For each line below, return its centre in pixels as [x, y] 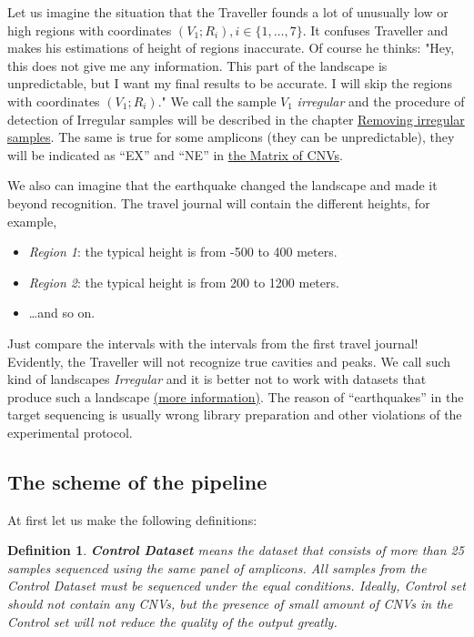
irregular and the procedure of [381, 101]
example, [32, 221]
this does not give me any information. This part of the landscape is [197, 65]
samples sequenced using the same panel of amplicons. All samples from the [217, 567]
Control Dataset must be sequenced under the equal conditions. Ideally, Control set [237, 586]
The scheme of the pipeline [137, 481]
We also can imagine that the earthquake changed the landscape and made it [222, 185]
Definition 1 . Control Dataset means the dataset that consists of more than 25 [236, 550]
